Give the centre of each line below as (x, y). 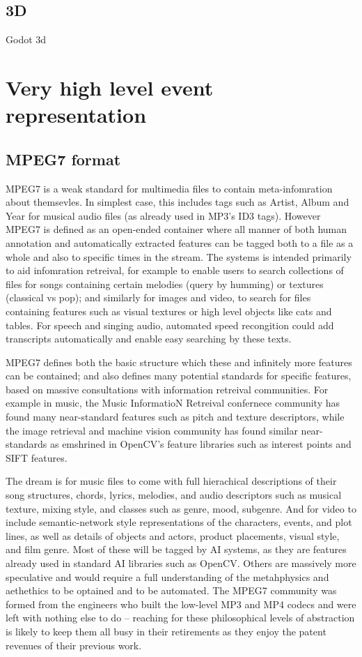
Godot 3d (26, 39)
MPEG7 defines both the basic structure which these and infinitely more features (179, 362)
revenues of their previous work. (74, 645)
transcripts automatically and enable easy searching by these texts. (149, 339)
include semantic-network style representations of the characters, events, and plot (179, 522)
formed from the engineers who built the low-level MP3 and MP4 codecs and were (181, 604)
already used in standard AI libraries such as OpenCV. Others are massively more (181, 563)
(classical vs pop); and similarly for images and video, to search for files (158, 297)
